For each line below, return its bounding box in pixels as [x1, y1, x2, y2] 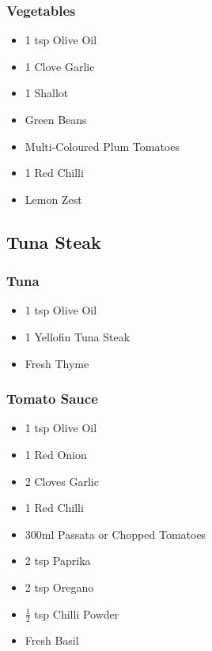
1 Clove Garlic [25, 58, 95, 74]
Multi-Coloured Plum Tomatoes [25, 137, 180, 154]
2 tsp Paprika [25, 552, 91, 569]
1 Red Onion [25, 446, 87, 462]
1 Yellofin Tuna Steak [25, 328, 131, 344]
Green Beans [25, 111, 87, 127]
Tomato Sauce [6, 389, 98, 408]
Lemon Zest [25, 190, 82, 207]
